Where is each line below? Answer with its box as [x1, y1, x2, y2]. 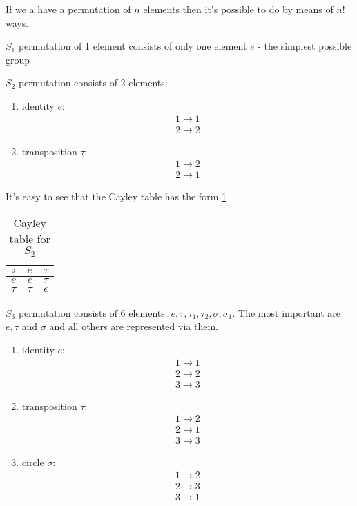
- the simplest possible [258, 39, 352, 53]
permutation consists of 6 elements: [18, 305, 168, 320]
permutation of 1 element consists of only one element [18, 39, 247, 53]
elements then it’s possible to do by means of [143, 2, 334, 16]
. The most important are [232, 305, 340, 320]
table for [9, 230, 50, 246]
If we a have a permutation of [6, 2, 131, 16]
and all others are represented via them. [49, 319, 218, 333]
